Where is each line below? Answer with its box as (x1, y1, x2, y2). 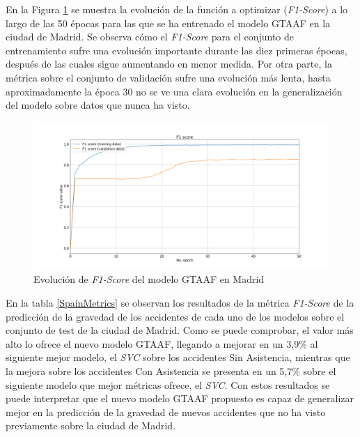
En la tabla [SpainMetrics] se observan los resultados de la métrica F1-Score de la (6, 295, 354, 309)
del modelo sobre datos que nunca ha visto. (6, 98, 190, 112)
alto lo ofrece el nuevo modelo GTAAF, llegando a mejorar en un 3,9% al (6, 336, 318, 351)
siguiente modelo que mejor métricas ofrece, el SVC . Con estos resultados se (6, 377, 330, 392)
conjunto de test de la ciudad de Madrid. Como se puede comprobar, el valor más (6, 323, 354, 337)
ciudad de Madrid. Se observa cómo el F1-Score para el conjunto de (6, 29, 295, 44)
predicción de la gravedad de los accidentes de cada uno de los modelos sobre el (6, 309, 345, 323)
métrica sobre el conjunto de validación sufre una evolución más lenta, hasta (6, 70, 331, 84)
